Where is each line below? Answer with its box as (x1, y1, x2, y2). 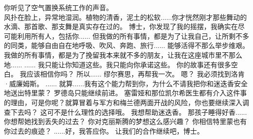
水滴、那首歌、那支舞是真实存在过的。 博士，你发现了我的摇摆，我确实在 (4, 21, 238, 31)
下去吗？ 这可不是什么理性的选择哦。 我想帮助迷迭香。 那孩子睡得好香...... (10, 107, 247, 117)
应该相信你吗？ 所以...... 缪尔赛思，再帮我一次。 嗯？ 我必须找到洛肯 (26, 69, 245, 79)
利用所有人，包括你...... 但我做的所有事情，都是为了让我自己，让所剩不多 (17, 31, 250, 41)
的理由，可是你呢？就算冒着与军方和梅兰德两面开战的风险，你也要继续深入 (4, 97, 242, 107)
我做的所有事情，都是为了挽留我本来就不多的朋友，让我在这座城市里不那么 (4, 49, 242, 60)
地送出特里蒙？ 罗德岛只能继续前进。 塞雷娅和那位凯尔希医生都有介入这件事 (4, 88, 247, 98)
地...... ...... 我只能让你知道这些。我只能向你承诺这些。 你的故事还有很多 (4, 59, 231, 69)
